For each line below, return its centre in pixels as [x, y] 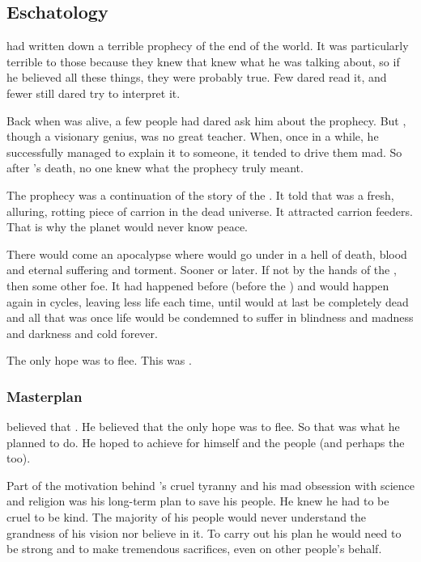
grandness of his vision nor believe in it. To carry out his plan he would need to [204, 532]
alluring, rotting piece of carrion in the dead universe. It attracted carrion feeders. [210, 211]
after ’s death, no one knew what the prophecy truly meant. [155, 168]
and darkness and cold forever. [82, 333]
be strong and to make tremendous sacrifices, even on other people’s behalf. [194, 549]
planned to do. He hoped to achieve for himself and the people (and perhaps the [206, 442]
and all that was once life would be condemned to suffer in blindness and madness [210, 317]
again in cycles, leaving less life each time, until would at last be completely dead [208, 301]
